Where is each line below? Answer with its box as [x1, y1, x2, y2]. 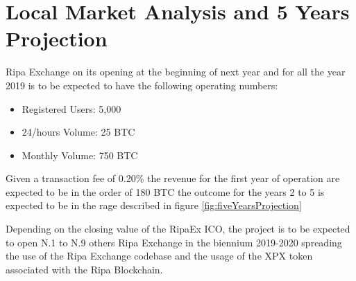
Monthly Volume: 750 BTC [22, 147, 138, 162]
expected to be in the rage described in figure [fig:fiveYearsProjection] [6, 198, 302, 212]
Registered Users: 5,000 [22, 101, 121, 116]
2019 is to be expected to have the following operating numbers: [6, 78, 278, 92]
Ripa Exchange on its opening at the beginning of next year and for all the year [6, 64, 346, 79]
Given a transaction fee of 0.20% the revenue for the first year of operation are [6, 171, 340, 185]
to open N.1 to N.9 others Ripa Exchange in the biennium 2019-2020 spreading [6, 235, 342, 249]
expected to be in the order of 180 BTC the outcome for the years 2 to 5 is [6, 184, 325, 199]
